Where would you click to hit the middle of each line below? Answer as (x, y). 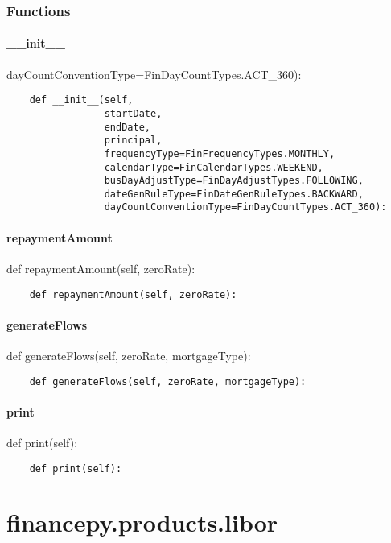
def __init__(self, (81, 100)
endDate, (127, 127)
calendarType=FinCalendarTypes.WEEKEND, (214, 167)
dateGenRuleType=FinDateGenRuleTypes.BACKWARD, (234, 194)
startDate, (133, 113)
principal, (133, 141)
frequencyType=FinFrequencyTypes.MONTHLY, (220, 153)
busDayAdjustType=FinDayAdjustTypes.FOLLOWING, (234, 181)
